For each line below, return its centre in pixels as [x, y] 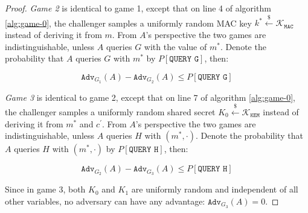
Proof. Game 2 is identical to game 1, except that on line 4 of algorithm [138, 8]
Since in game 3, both [45, 189]
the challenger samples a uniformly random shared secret [110, 112]
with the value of [175, 46]
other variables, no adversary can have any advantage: [105, 201]
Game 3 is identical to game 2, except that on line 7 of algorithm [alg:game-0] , [150, 97]
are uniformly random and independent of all [215, 189]
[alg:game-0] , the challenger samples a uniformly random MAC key [128, 23]
